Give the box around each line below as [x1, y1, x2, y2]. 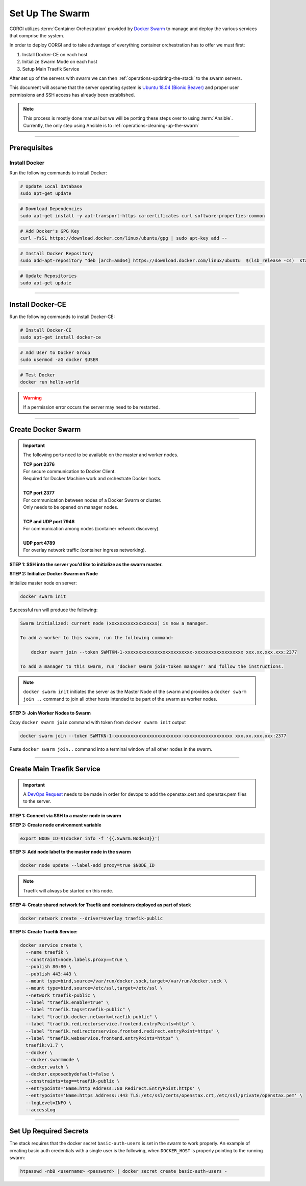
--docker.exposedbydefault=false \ [25, 1071, 115, 1077]
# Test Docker [20, 372, 56, 378]
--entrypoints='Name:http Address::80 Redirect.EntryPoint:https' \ [25, 1085, 201, 1091]
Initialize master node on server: [9, 580, 78, 586]
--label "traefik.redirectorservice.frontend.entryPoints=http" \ [25, 1021, 195, 1027]
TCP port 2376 [23, 461, 55, 467]
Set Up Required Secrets [9, 1127, 89, 1135]
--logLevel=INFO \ [25, 1100, 71, 1106]
